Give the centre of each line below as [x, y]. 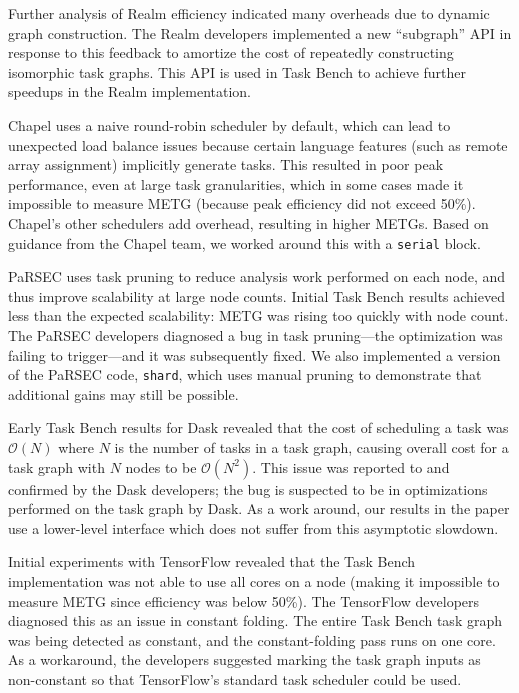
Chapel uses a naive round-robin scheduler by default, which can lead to [229, 124]
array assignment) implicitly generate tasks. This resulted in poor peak [226, 164]
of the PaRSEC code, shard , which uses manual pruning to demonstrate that [245, 374]
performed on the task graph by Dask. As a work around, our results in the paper [259, 508]
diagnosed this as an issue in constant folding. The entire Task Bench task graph [255, 620]
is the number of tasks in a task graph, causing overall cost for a [311, 447]
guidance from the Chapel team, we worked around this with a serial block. [244, 242]
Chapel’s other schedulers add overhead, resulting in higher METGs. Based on [248, 222]
